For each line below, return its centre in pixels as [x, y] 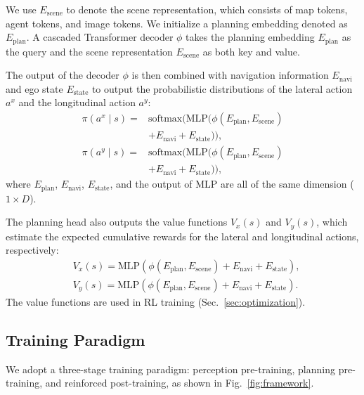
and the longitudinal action [77, 102]
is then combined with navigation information [230, 75]
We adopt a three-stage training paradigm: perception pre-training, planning [170, 369]
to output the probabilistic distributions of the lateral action [222, 88]
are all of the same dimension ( [287, 184]
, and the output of [151, 184]
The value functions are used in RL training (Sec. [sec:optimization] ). [156, 301]
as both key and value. [251, 51]
